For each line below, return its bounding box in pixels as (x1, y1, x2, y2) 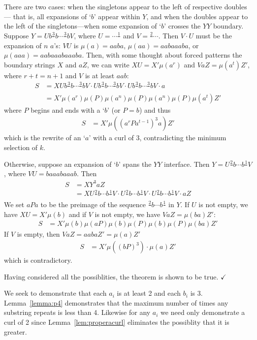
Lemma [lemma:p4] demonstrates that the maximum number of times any (4, 297, 228, 308)
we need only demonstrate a (161, 307, 245, 317)
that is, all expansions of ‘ (13, 11, 91, 21)
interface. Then (163, 158, 210, 169)
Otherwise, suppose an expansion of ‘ (4, 158, 116, 169)
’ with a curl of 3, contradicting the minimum (89, 132, 226, 143)
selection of (4, 142, 38, 153)
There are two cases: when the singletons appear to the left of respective (4, 1, 223, 11)
